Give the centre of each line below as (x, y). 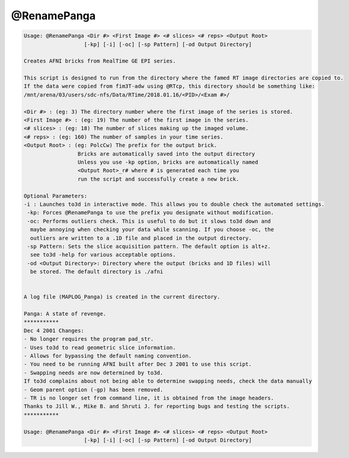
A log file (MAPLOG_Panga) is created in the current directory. (122, 297)
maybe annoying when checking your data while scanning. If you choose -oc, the (152, 230)
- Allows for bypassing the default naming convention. (108, 356)
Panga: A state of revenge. (65, 314)
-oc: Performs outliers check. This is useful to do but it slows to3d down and (149, 221)
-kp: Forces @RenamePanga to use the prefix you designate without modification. (151, 213)
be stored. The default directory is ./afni (97, 272)
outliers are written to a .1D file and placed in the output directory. (141, 238)
